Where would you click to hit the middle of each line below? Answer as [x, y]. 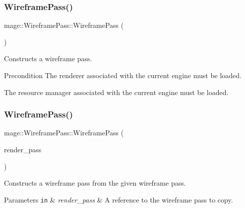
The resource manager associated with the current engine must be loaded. [116, 92]
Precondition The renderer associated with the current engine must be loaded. [123, 75]
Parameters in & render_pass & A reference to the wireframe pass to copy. [119, 199]
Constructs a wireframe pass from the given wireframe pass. [95, 183]
